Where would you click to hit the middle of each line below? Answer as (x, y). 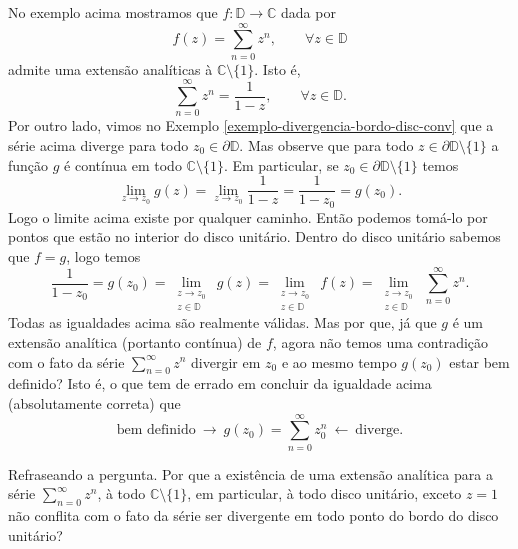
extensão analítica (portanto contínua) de (135, 341)
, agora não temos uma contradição (380, 341)
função (28, 164)
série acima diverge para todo (98, 145)
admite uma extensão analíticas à (110, 68)
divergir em (226, 361)
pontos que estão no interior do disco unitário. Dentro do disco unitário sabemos (254, 236)
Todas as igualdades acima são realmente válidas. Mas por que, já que (222, 322)
